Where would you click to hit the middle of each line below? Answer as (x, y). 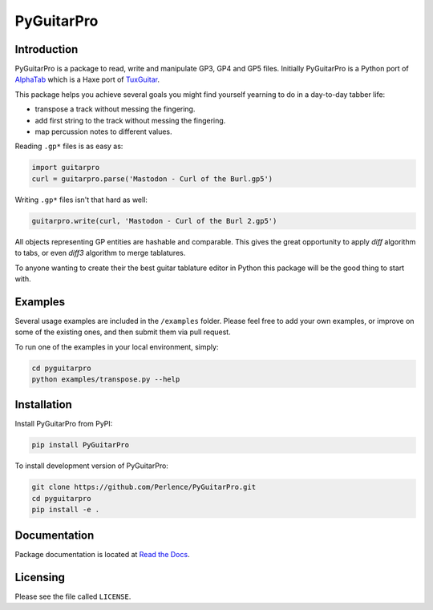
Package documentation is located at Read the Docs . (102, 554)
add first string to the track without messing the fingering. (130, 120)
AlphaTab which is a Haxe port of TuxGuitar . (87, 79)
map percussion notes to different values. (103, 131)
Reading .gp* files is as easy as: (69, 146)
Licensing (40, 577)
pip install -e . (66, 510)
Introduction (47, 49)
